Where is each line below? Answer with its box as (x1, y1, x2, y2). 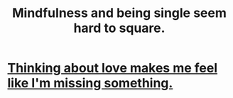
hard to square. (73, 20, 166, 36)
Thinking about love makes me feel (7, 60, 218, 76)
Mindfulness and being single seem (11, 5, 227, 21)
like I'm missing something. (7, 75, 173, 92)
